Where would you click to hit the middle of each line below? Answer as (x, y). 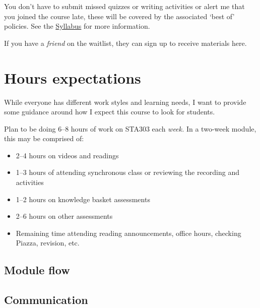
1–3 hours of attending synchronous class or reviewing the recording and (127, 172)
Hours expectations (73, 77)
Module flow (37, 270)
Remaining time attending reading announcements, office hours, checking (128, 233)
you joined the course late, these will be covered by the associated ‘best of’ (119, 16)
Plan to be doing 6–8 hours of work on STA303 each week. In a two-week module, (130, 128)
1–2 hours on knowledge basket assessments (83, 199)
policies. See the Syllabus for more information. (77, 26)
